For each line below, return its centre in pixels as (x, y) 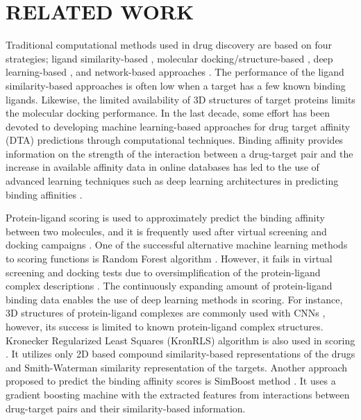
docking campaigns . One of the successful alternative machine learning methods (177, 245)
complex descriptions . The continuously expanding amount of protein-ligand (169, 286)
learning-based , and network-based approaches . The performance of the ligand (175, 72)
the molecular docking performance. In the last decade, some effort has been (168, 113)
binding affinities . (44, 194)
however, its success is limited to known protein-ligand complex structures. (165, 326)
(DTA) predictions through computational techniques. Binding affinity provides (175, 140)
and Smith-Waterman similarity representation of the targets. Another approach (177, 367)
